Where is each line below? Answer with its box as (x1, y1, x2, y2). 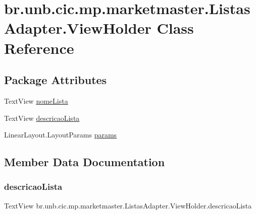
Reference (4, 37, 74, 58)
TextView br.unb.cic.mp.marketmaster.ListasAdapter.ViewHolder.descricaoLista (4, 200, 252, 210)
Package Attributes (4, 72, 107, 88)
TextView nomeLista (4, 95, 68, 106)
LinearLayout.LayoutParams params (4, 129, 117, 140)
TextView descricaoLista (4, 112, 80, 123)
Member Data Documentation (4, 154, 165, 170)
